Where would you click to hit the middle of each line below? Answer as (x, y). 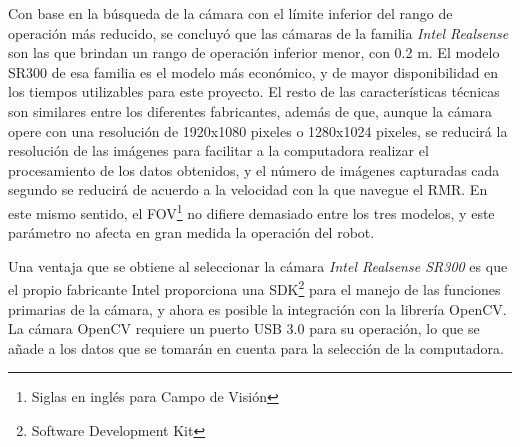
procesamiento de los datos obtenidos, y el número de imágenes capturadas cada (254, 169)
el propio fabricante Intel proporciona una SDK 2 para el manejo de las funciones (254, 288)
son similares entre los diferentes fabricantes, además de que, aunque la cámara (250, 110)
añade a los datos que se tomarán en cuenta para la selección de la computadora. (256, 347)
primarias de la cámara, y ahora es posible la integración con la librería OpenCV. (257, 308)
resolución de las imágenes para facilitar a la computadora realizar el (218, 150)
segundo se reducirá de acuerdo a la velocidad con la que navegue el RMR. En (248, 189)
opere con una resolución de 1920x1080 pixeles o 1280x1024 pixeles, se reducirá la (258, 130)
